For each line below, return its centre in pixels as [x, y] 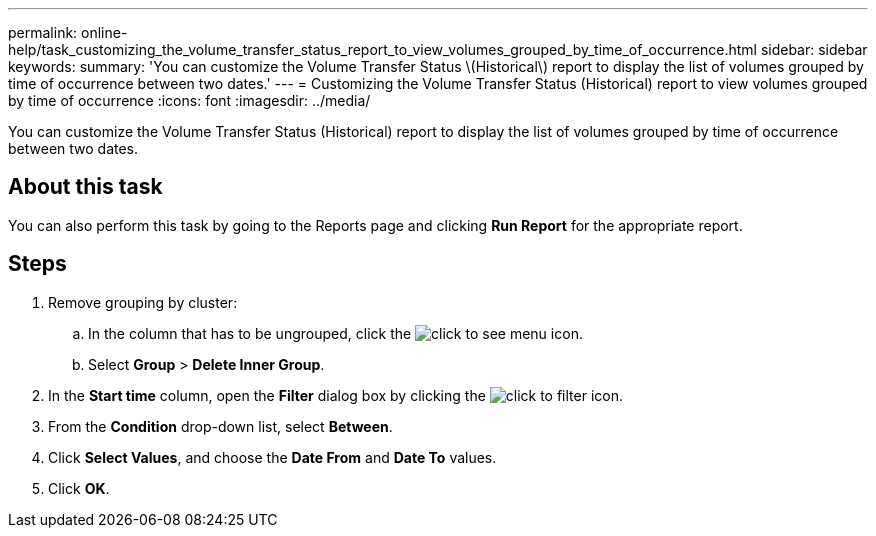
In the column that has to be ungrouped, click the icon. [335, 333]
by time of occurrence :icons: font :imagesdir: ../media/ [189, 100]
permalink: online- [68, 32]
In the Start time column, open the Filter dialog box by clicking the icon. [336, 395]
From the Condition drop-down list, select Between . [220, 426]
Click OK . [79, 488]
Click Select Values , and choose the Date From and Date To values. [272, 457]
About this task [85, 187]
